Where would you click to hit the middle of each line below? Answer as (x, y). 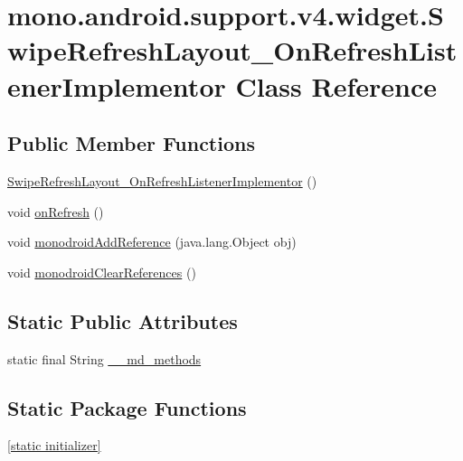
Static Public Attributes (123, 320)
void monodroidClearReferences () (102, 272)
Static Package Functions (127, 407)
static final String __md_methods (104, 358)
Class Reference (336, 85)
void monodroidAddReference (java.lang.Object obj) (152, 242)
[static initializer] (54, 445)
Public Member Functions (131, 143)
